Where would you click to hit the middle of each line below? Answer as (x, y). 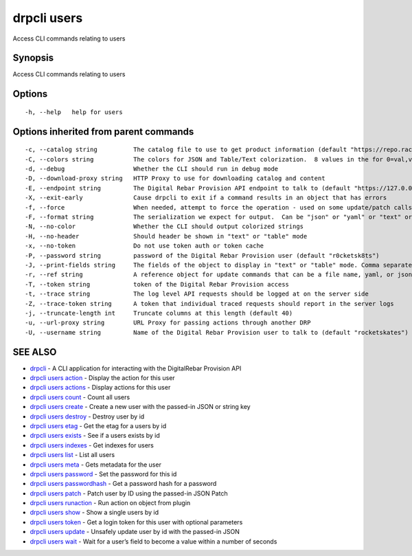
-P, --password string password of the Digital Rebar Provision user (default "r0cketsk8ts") (203, 255)
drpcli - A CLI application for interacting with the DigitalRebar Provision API (136, 368)
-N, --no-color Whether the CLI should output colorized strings (164, 226)
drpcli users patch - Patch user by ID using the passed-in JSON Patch (129, 493)
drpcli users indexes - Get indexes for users (92, 445)
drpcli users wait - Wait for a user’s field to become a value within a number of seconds (153, 541)
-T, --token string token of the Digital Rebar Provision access (157, 284)
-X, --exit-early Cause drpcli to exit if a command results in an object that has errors (206, 198)
